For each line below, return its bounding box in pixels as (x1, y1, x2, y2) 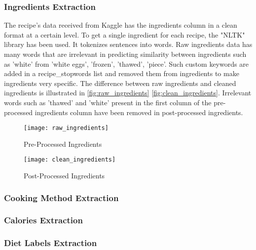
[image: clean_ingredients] (24, 156, 116, 164)
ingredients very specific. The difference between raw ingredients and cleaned (4, 78, 236, 88)
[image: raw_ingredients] (24, 125, 109, 132)
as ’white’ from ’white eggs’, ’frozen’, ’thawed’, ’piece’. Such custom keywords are (4, 58, 249, 69)
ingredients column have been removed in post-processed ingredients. (35, 107, 243, 117)
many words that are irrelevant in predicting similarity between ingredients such (4, 49, 247, 59)
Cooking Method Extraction (4, 191, 119, 204)
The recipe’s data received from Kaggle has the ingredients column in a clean (4, 20, 237, 30)
